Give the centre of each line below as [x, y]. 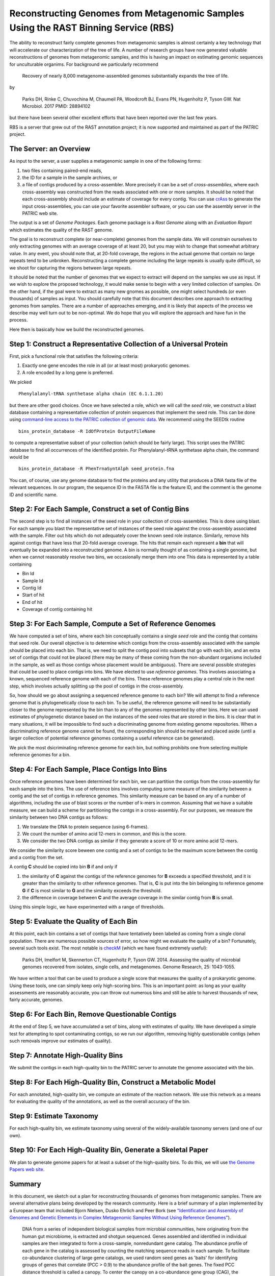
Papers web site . [27, 1169]
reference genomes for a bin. [40, 755]
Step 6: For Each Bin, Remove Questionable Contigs [93, 1014]
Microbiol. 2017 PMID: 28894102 [56, 106]
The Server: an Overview [50, 149]
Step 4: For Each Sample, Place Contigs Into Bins [88, 769]
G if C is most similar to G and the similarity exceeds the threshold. [92, 890]
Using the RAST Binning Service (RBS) [92, 28]
